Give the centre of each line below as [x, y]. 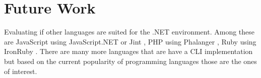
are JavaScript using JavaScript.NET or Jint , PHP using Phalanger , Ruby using [130, 41]
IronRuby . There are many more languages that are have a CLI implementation [128, 51]
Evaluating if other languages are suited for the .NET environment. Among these [129, 32]
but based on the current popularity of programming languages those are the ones [130, 61]
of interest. [21, 71]
